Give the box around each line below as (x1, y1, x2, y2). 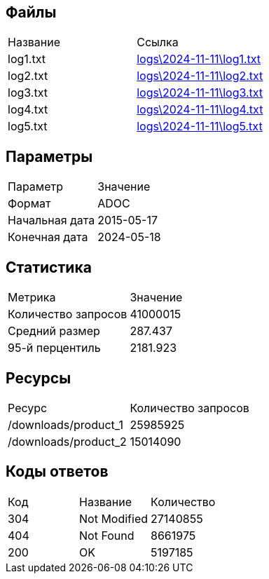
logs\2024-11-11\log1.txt (137, 52, 261, 67)
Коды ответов (6, 463, 109, 481)
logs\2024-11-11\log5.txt (137, 119, 263, 134)
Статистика (6, 258, 92, 276)
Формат (8, 196, 51, 211)
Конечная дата (8, 230, 88, 245)
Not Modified (79, 511, 149, 526)
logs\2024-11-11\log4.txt (137, 102, 263, 117)
